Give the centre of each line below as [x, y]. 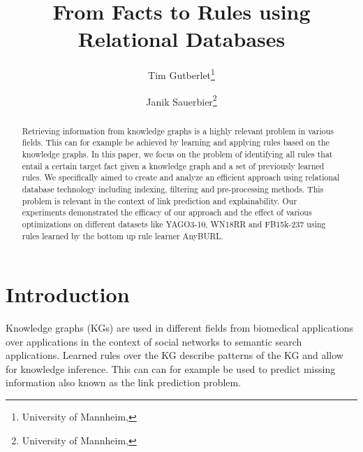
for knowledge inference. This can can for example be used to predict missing [171, 368]
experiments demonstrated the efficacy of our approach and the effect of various [167, 212]
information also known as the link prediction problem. [124, 382]
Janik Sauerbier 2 [181, 100]
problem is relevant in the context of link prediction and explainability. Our [160, 200]
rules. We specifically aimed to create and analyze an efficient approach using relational [181, 177]
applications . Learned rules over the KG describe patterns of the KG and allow [175, 355]
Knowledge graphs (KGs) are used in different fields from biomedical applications [180, 328]
